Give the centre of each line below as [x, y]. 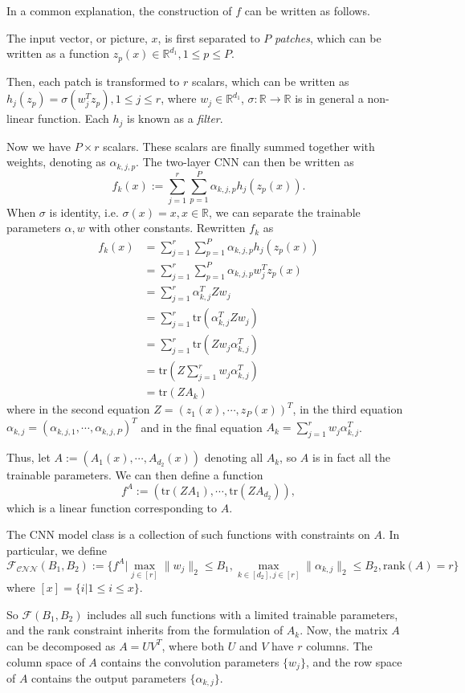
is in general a [329, 98]
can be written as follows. [307, 10]
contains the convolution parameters [190, 661]
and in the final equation [202, 427]
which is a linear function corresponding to [112, 507]
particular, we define [57, 550]
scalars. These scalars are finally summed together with [239, 146]
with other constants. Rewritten [167, 228]
